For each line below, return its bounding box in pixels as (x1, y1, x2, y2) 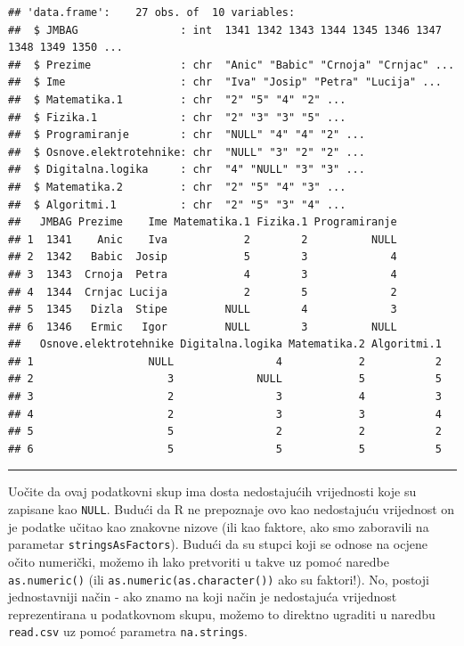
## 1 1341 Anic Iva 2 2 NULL (8, 233, 397, 246)
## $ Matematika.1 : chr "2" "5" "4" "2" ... (8, 93, 346, 106)
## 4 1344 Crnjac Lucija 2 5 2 (8, 285, 397, 298)
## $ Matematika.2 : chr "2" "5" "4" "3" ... (8, 180, 346, 193)
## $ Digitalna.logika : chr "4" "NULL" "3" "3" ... (8, 163, 365, 176)
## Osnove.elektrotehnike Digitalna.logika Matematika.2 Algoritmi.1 (8, 338, 442, 351)
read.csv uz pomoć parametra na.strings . (8, 622, 248, 641)
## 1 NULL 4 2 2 (8, 355, 442, 368)
